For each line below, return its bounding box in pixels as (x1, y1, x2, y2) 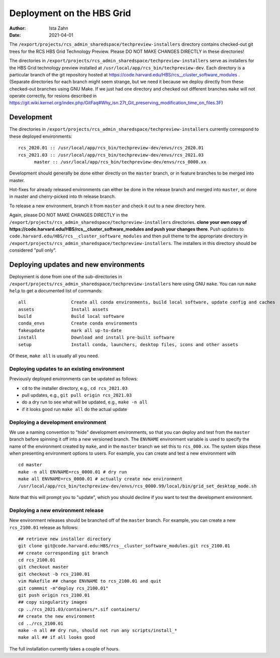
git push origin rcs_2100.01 (18, 593, 90, 598)
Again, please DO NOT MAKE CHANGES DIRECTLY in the (9, 212, 128, 218)
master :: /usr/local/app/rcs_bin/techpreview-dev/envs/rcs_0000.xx (34, 159, 207, 164)
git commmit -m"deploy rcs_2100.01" (18, 585, 109, 591)
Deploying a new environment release (9, 507, 104, 514)
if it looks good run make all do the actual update (22, 406, 128, 412)
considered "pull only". (9, 247, 57, 254)
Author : (9, 25, 26, 31)
